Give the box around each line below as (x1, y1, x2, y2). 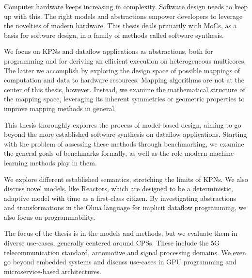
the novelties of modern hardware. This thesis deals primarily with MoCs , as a (4, 20, 237, 31)
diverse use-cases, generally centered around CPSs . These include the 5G (4, 238, 220, 248)
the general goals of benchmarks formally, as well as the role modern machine (4, 148, 234, 158)
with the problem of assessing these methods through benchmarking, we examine (4, 138, 244, 148)
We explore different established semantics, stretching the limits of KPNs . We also (4, 174, 248, 184)
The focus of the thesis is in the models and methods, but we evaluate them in (4, 228, 237, 238)
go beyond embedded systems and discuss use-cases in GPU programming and (4, 257, 236, 267)
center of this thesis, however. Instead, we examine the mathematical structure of (4, 84, 245, 94)
